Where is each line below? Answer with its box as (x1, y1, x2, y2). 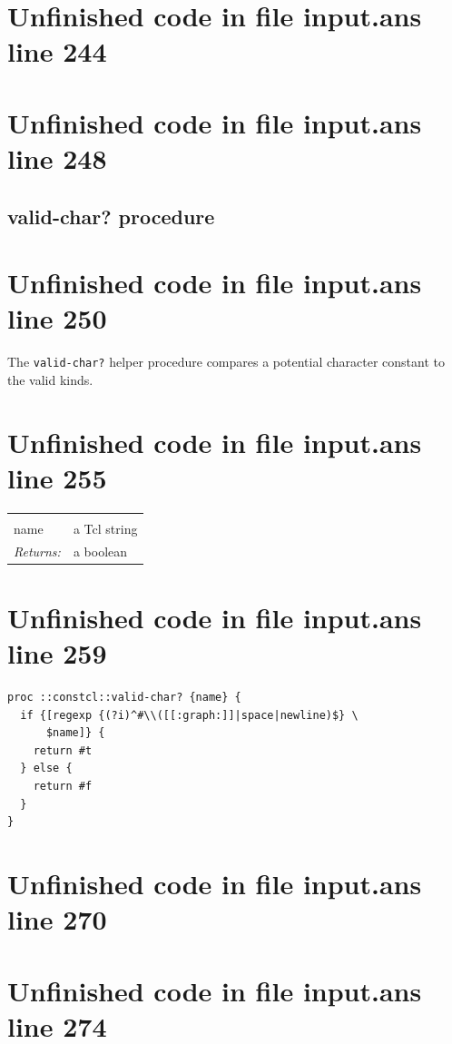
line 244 (7, 33, 107, 70)
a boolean (73, 541, 128, 560)
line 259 (7, 635, 107, 672)
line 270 (7, 901, 107, 938)
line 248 (7, 139, 107, 176)
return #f (33, 780, 93, 793)
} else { (20, 762, 73, 775)
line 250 (7, 300, 107, 337)
